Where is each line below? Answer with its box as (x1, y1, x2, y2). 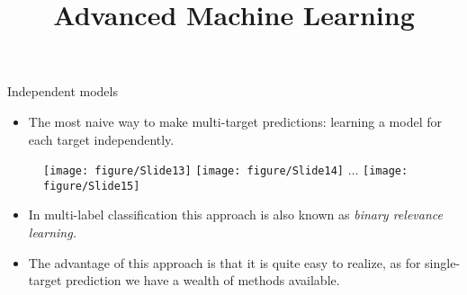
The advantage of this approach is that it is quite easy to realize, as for (28, 253, 421, 272)
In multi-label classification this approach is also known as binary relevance (28, 205, 443, 224)
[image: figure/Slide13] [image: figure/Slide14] (43, 165, 344, 178)
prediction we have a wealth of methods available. (66, 271, 340, 290)
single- (425, 253, 461, 272)
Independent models (7, 82, 118, 101)
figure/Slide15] (43, 179, 140, 192)
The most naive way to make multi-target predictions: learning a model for (28, 112, 442, 130)
